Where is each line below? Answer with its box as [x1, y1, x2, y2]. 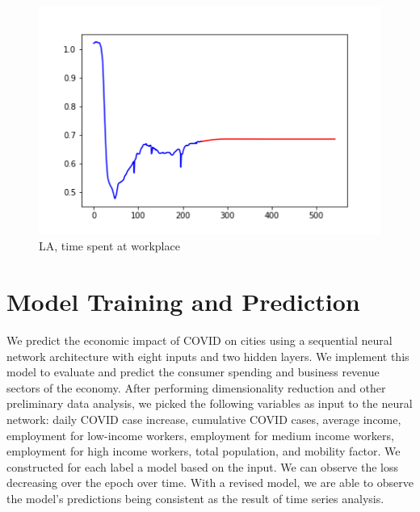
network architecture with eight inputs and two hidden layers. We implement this [6, 347, 409, 364]
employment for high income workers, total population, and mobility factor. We [6, 443, 401, 460]
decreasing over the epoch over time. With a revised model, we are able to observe [6, 474, 414, 491]
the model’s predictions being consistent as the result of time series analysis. [6, 489, 384, 506]
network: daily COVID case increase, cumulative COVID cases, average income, [6, 410, 401, 427]
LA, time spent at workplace [39, 237, 180, 254]
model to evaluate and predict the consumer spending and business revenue [6, 363, 380, 380]
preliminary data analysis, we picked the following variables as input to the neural [6, 395, 413, 412]
